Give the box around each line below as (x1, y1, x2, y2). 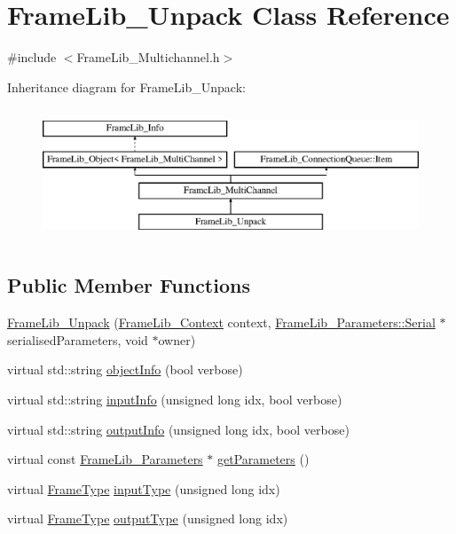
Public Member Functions (7, 271, 250, 299)
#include (7, 48, 57, 67)
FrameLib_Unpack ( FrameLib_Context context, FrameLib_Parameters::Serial (7, 313, 436, 332)
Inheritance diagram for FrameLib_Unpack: (7, 77, 246, 96)
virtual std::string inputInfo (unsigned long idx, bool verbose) (7, 390, 342, 409)
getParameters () (216, 450, 310, 468)
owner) (158, 330, 196, 349)
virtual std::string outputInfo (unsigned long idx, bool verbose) (7, 420, 350, 438)
